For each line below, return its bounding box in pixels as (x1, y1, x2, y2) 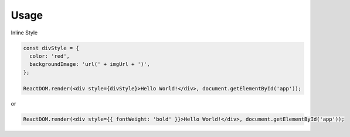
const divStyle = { (23, 44, 79, 51)
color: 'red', (29, 52, 70, 59)
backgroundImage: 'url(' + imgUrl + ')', (29, 61, 151, 68)
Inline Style (11, 29, 38, 36)
